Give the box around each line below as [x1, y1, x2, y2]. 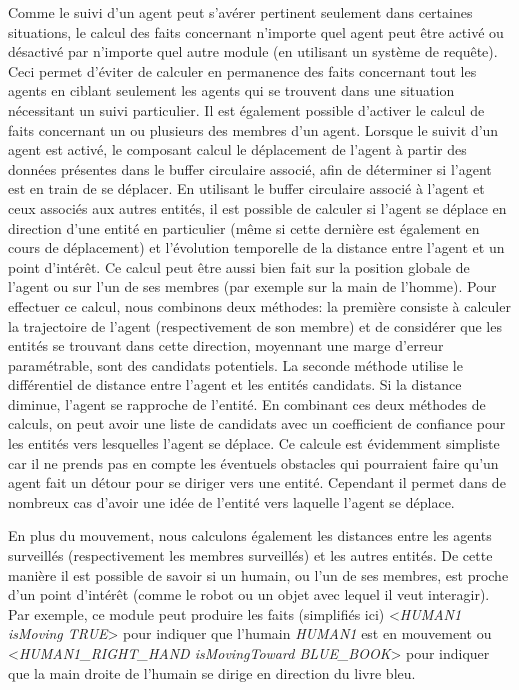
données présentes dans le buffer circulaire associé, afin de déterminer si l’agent [8, 158, 492, 179]
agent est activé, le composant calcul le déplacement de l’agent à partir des [8, 139, 467, 160]
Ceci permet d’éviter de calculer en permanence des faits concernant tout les [8, 60, 477, 81]
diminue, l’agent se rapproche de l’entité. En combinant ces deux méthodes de [8, 393, 486, 414]
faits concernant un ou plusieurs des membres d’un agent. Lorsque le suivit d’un [8, 119, 499, 140]
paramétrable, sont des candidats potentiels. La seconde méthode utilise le [8, 354, 463, 375]
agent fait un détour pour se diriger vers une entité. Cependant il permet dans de [8, 472, 506, 493]
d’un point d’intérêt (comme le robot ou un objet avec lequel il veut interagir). [8, 584, 490, 605]
